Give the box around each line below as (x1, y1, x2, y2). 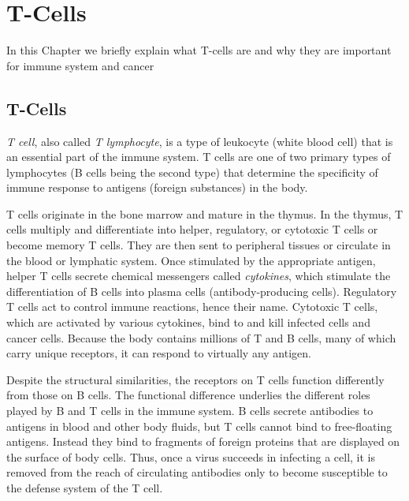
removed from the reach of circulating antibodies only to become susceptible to (6, 464, 388, 480)
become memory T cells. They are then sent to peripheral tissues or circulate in (6, 237, 391, 253)
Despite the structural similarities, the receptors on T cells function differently (6, 371, 385, 387)
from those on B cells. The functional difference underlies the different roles (6, 387, 370, 403)
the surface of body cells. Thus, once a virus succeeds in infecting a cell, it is (6, 448, 376, 465)
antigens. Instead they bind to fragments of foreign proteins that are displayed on (6, 433, 400, 450)
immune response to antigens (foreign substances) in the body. (6, 179, 308, 196)
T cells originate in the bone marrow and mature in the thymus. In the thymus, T (6, 205, 403, 222)
